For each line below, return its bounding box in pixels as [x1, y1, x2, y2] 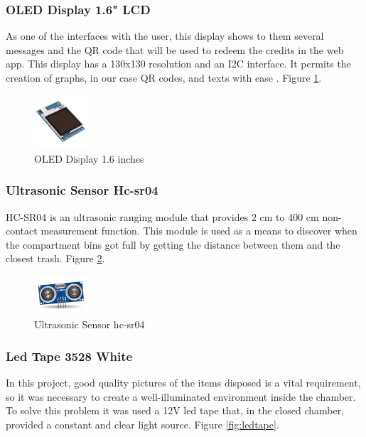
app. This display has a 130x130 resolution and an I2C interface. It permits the [6, 56, 351, 71]
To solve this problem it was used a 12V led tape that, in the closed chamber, [6, 403, 345, 418]
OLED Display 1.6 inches [34, 151, 144, 166]
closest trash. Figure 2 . [6, 251, 105, 266]
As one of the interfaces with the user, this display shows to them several [6, 28, 324, 43]
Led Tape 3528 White [6, 347, 133, 365]
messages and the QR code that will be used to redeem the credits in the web [6, 42, 344, 57]
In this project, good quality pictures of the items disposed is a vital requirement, [6, 375, 361, 390]
